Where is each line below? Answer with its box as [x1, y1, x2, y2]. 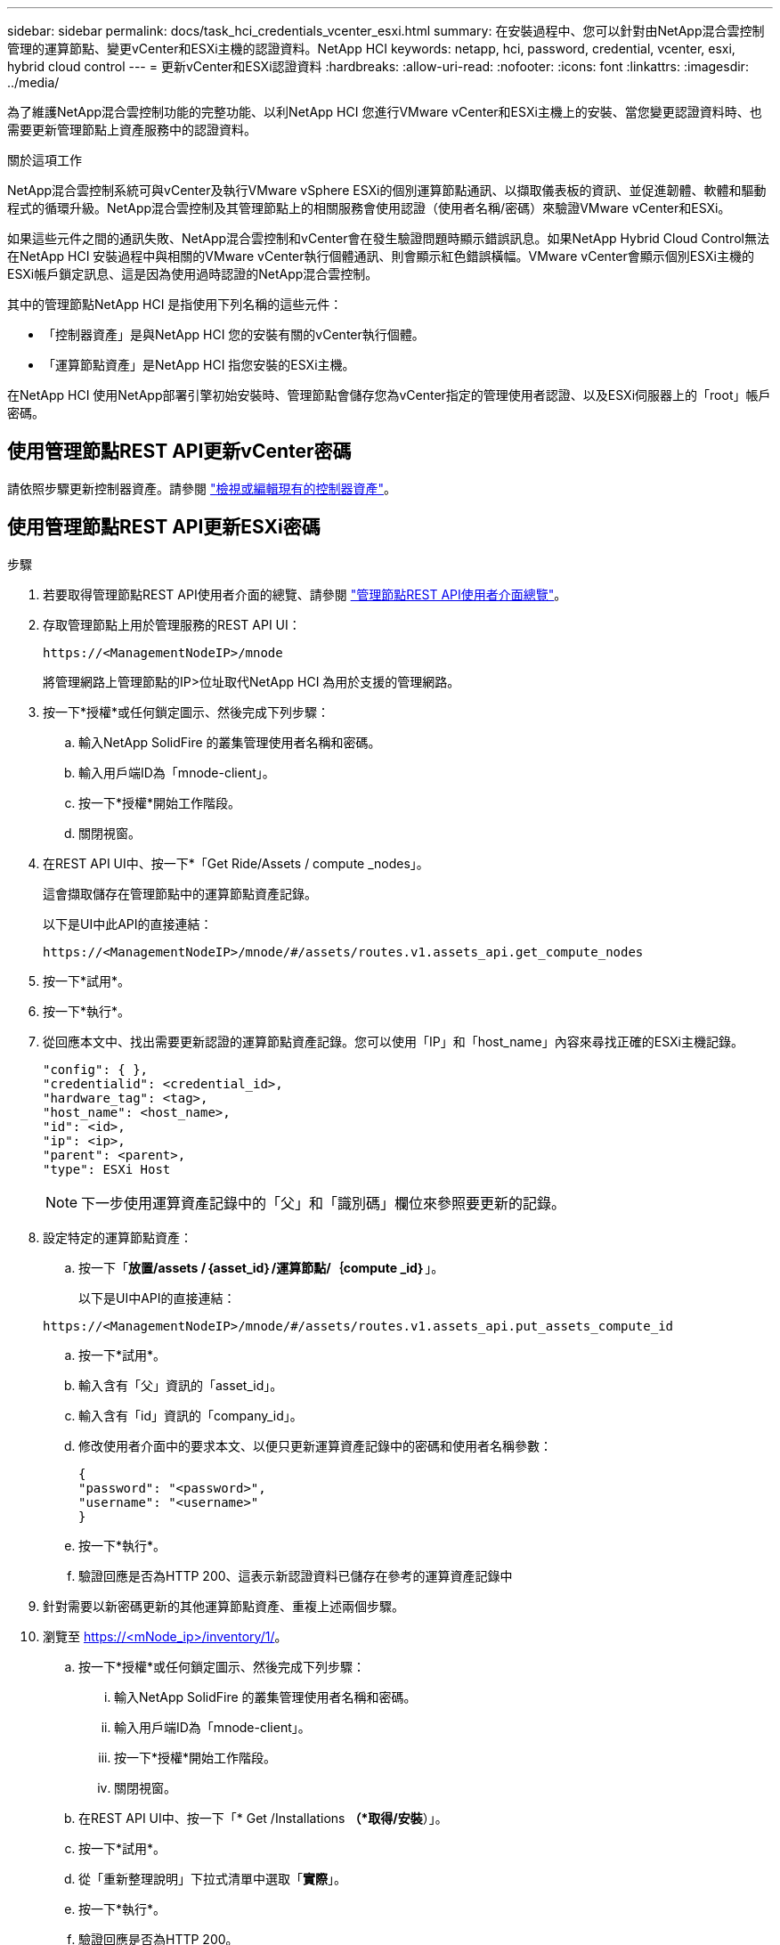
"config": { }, [43, 1062, 149, 1077]
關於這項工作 [7, 152, 82, 167]
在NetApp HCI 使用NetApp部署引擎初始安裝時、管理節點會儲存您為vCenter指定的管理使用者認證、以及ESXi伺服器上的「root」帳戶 [7, 387, 771, 403]
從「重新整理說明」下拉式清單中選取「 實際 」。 [78, 1870, 346, 1886]
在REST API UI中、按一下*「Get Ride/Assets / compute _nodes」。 [43, 855, 429, 871]
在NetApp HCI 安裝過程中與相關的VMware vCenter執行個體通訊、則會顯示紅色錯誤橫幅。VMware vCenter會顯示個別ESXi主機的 [7, 248, 754, 264]
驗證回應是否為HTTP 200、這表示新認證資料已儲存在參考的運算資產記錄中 [78, 1567, 513, 1583]
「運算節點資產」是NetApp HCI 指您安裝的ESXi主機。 [43, 357, 355, 372]
